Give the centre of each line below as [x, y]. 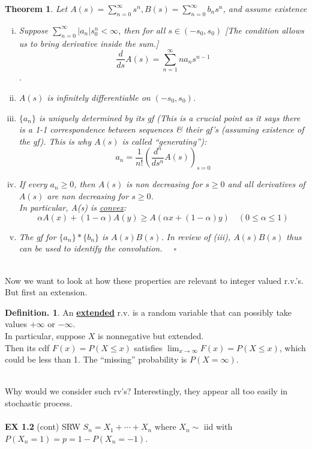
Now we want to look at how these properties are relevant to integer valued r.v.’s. [154, 280]
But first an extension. [46, 292]
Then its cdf [27, 347]
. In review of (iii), [196, 236]
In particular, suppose [45, 336]
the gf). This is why [55, 141]
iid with [218, 426]
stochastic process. [39, 402]
